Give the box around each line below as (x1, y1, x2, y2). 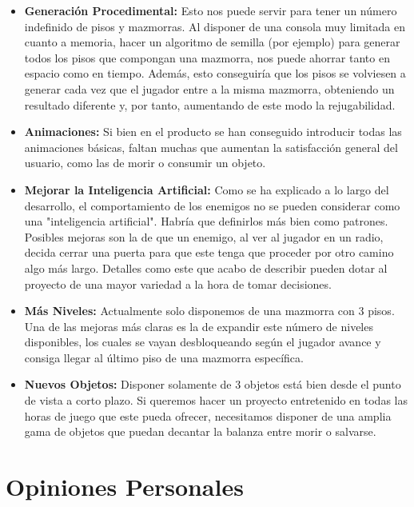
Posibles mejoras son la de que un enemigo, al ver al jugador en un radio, (24, 228, 384, 245)
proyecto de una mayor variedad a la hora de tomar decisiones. (24, 275, 332, 292)
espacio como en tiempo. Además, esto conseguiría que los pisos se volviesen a (24, 65, 406, 82)
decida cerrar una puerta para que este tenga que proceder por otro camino (24, 244, 394, 261)
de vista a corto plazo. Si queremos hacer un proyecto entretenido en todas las (24, 392, 408, 409)
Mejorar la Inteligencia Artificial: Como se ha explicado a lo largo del (24, 181, 389, 198)
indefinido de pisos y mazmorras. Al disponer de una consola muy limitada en (24, 18, 405, 34)
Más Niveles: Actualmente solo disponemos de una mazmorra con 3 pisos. (24, 302, 395, 319)
